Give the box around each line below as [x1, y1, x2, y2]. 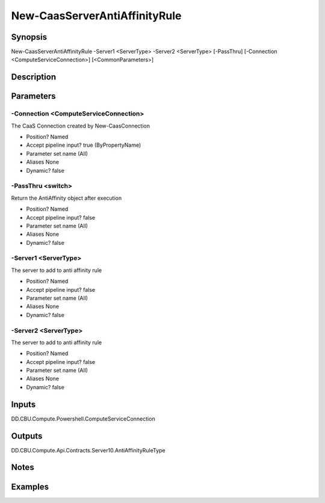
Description [11, 72, 57, 82]
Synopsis [11, 32, 48, 42]
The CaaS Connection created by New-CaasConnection [11, 122, 150, 129]
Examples [11, 481, 49, 492]
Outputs [11, 431, 43, 441]
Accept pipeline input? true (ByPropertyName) [26, 141, 141, 149]
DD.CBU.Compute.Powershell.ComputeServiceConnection [11, 415, 156, 422]
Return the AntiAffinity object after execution [11, 194, 122, 202]
